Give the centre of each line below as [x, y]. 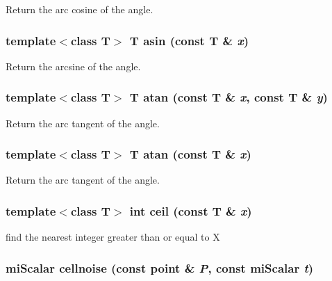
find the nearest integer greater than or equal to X [113, 237]
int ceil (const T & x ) [191, 210]
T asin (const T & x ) [189, 40]
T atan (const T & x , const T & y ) [229, 97]
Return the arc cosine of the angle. [80, 9]
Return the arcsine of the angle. [73, 66]
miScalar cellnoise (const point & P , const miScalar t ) [160, 267]
